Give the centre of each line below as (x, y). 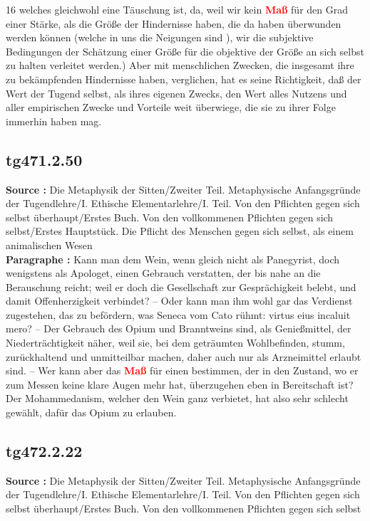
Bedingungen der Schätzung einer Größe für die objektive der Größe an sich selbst (185, 51)
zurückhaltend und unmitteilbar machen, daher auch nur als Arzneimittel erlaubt (184, 356)
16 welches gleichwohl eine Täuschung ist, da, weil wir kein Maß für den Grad (177, 9)
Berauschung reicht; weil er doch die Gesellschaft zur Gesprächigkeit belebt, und (181, 286)
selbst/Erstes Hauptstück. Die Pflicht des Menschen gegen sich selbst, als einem (180, 231)
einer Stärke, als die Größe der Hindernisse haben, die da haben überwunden (174, 23)
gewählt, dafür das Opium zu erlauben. (91, 412)
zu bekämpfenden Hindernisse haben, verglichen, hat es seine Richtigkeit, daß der (184, 79)
